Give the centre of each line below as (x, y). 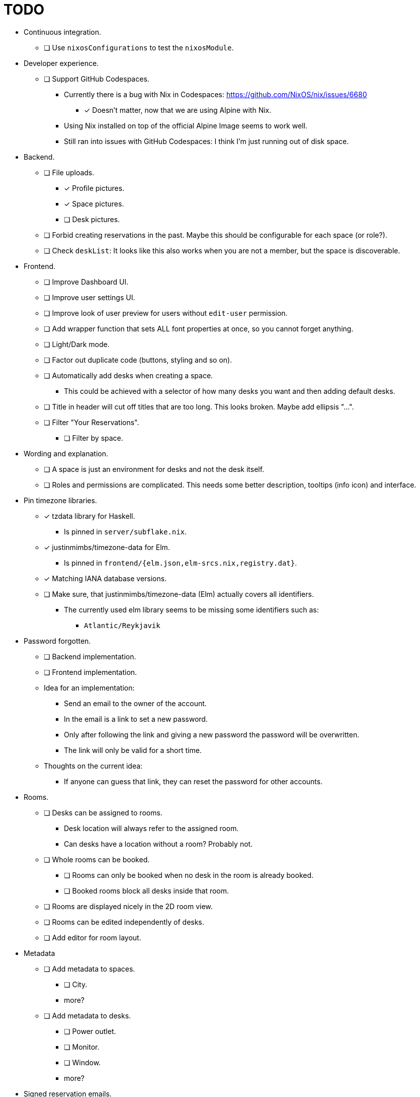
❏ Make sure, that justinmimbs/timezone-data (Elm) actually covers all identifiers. (179, 594)
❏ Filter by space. (94, 438)
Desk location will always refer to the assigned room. (151, 828)
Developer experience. (61, 63)
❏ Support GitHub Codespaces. (97, 79)
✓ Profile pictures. (94, 188)
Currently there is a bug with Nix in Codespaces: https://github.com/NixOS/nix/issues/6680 (216, 94)
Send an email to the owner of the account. (135, 703)
